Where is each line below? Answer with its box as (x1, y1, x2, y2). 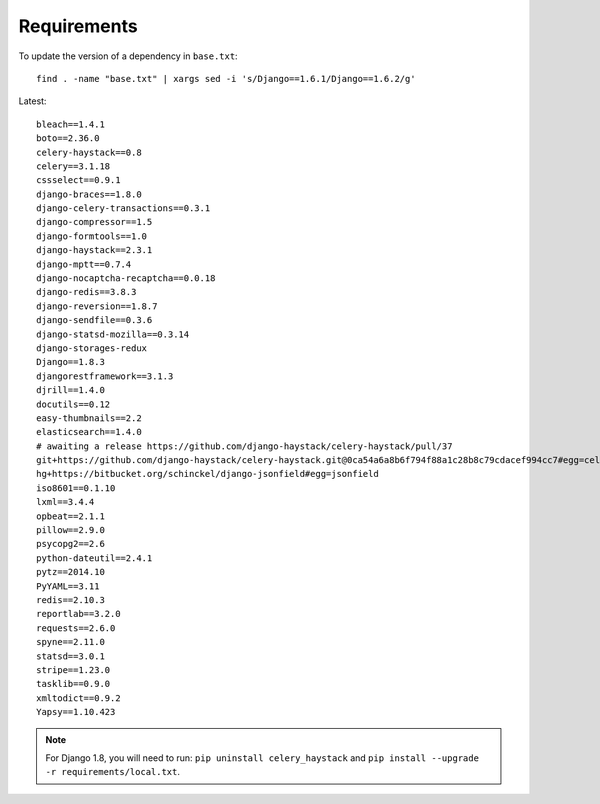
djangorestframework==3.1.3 (36, 370, 174, 382)
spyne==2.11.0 (36, 636, 105, 648)
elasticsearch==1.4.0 (36, 426, 142, 438)
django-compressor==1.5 (36, 216, 153, 228)
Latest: (18, 95, 47, 107)
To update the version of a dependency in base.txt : (18, 50, 239, 62)
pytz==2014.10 (36, 566, 105, 578)
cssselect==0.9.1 (36, 175, 121, 186)
